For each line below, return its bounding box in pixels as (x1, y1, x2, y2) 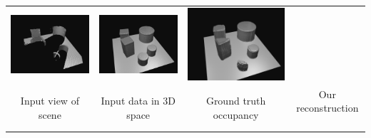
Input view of (20, 93, 79, 108)
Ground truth (205, 93, 266, 108)
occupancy (213, 107, 259, 122)
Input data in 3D (101, 93, 176, 108)
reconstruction (296, 100, 359, 115)
